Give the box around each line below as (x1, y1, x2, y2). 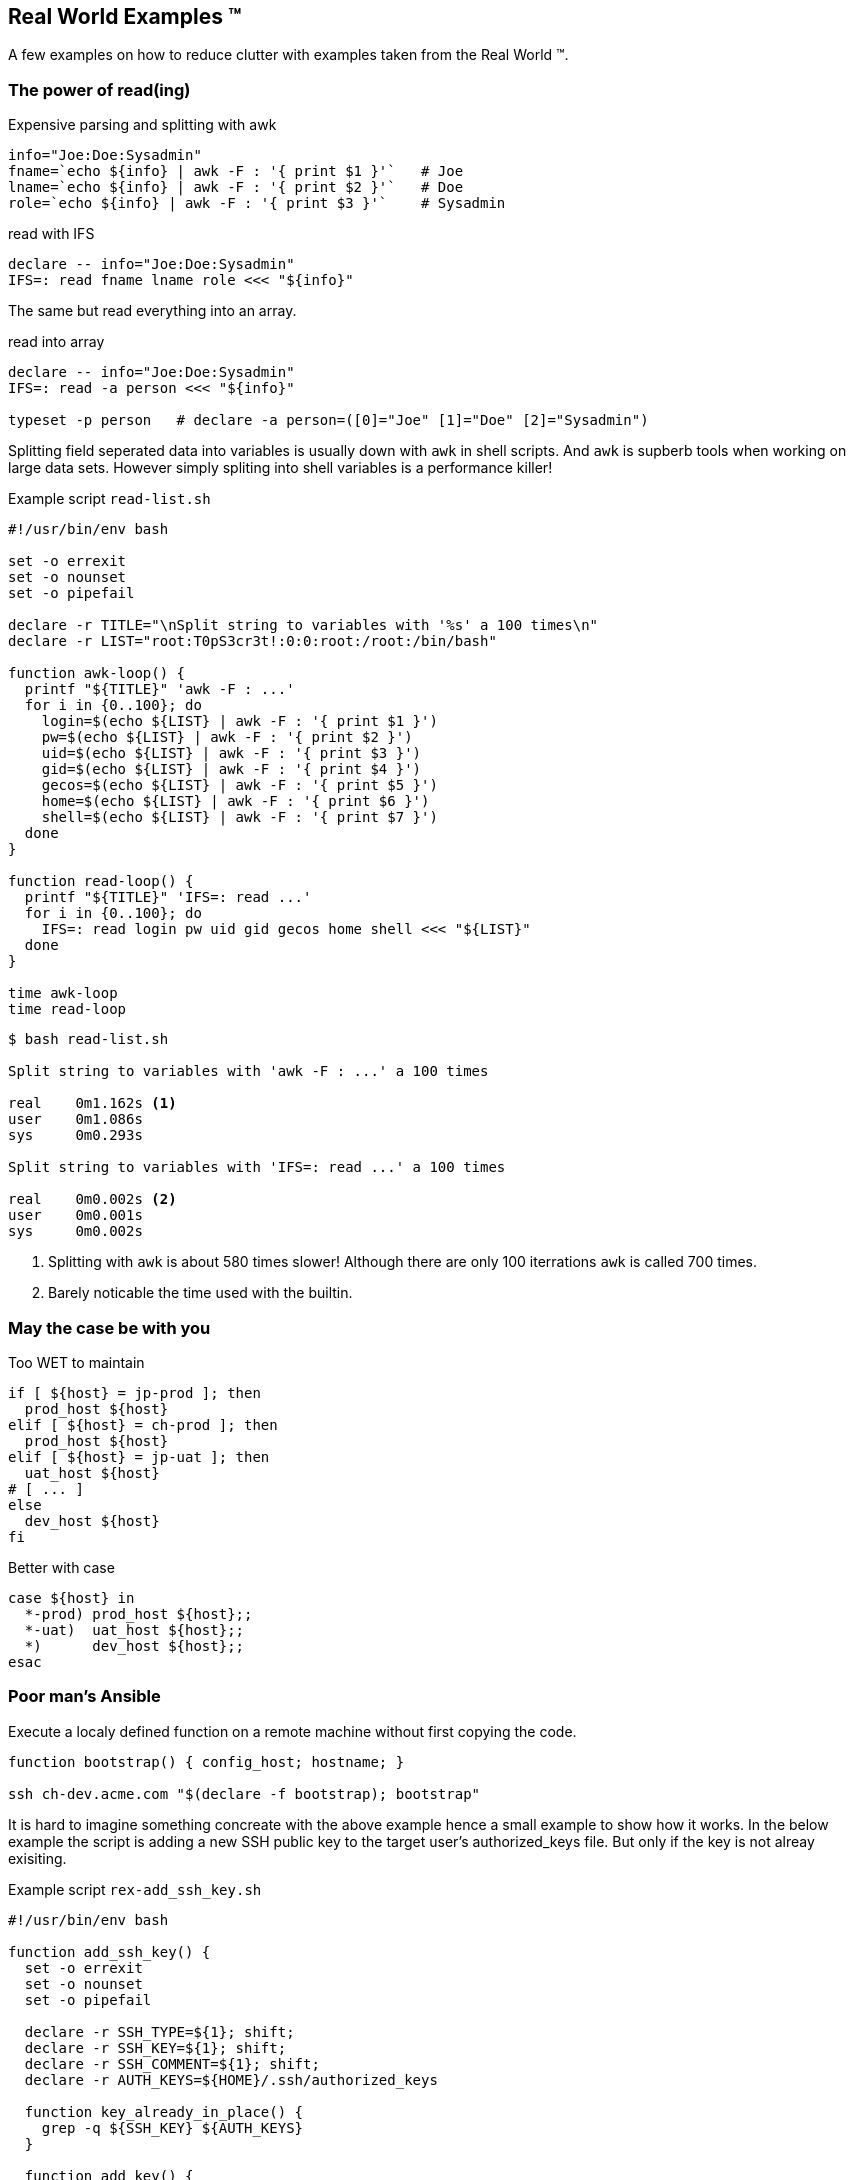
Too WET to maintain (8, 1353, 145, 1371)
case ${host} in (8, 1589, 135, 1606)
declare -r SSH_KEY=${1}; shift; (24, 2039, 287, 2056)
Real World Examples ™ (8, 4, 242, 29)
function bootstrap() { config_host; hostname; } (8, 1753, 405, 1770)
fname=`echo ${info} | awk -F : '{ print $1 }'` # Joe (8, 163, 464, 180)
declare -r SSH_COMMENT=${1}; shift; (24, 2055, 320, 2072)
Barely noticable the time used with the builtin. (48, 1284, 353, 1302)
